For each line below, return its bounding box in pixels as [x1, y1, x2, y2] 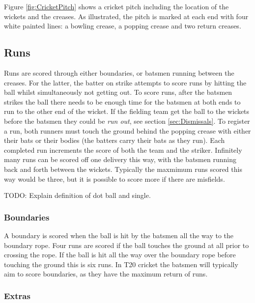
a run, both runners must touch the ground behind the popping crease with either [4, 125, 251, 136]
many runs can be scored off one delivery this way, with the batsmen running [4, 154, 236, 165]
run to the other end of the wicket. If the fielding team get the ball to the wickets [4, 106, 250, 116]
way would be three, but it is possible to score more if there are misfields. [4, 173, 225, 184]
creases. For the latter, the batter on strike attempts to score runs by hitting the [4, 77, 247, 87]
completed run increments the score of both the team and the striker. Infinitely [4, 144, 242, 155]
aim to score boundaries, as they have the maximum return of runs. [4, 269, 208, 279]
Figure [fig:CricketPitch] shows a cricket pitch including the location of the [4, 1, 229, 11]
